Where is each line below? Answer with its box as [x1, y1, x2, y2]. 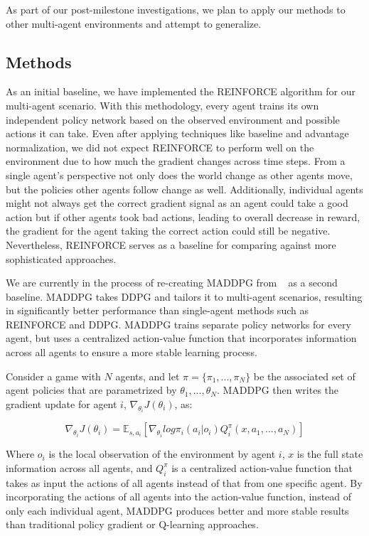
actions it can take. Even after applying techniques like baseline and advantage [6, 126, 349, 141]
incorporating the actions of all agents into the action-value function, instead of [6, 489, 352, 504]
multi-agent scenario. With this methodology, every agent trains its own [6, 97, 319, 112]
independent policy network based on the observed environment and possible [6, 112, 340, 127]
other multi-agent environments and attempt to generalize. [6, 16, 262, 31]
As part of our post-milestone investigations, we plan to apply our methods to [6, 2, 346, 16]
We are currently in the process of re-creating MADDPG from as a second [6, 275, 338, 290]
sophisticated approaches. [6, 251, 117, 266]
